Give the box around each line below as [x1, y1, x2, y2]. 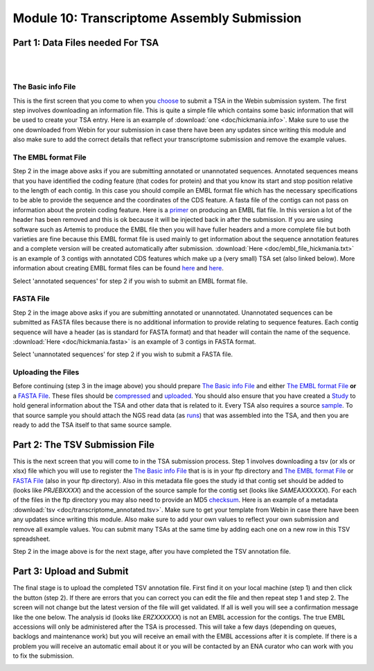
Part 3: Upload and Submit [12, 566, 129, 577]
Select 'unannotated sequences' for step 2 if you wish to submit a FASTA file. [12, 350, 233, 358]
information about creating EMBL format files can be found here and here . [12, 264, 224, 272]
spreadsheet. [12, 534, 51, 543]
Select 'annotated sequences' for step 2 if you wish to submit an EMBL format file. [12, 277, 248, 285]
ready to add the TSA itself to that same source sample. [12, 421, 172, 429]
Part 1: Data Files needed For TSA [12, 37, 159, 49]
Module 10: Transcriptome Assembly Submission [12, 10, 302, 26]
